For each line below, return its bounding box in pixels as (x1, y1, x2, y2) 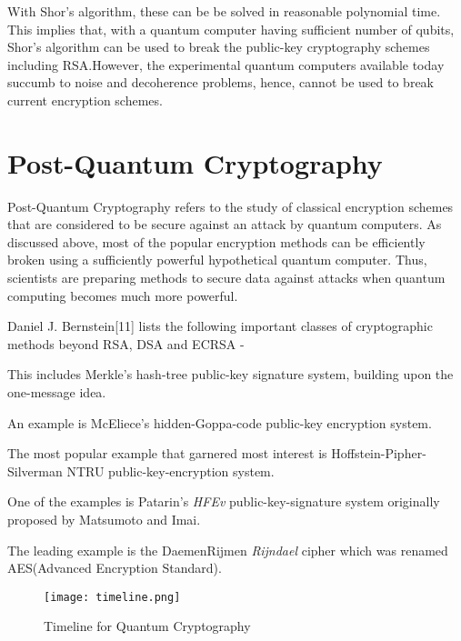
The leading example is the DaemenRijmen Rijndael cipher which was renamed (7, 540, 448, 559)
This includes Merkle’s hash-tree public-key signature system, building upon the (7, 365, 454, 384)
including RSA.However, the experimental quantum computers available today (7, 55, 445, 74)
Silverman (7, 461, 63, 480)
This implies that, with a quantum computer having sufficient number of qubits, (7, 19, 455, 38)
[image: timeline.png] (44, 590, 181, 604)
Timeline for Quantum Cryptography (44, 616, 251, 636)
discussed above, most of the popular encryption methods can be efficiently (7, 232, 426, 251)
